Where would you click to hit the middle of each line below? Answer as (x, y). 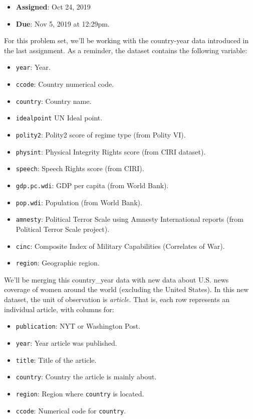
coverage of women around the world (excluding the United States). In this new (126, 289)
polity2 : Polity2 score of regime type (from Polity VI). (101, 134)
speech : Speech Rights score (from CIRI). (80, 168)
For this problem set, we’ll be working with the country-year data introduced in (126, 40)
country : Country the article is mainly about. (86, 377)
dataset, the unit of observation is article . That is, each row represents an (117, 299)
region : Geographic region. (58, 263)
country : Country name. (54, 101)
